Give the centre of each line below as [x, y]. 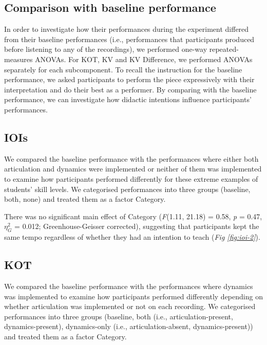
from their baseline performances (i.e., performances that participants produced [129, 39]
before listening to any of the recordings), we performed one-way [106, 49]
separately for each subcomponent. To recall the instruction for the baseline [123, 69]
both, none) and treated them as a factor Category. [85, 199]
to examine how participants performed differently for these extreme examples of [131, 178]
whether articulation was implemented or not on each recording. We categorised [130, 306]
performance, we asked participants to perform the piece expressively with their [129, 79]
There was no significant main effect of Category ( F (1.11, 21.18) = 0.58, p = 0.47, [133, 216]
